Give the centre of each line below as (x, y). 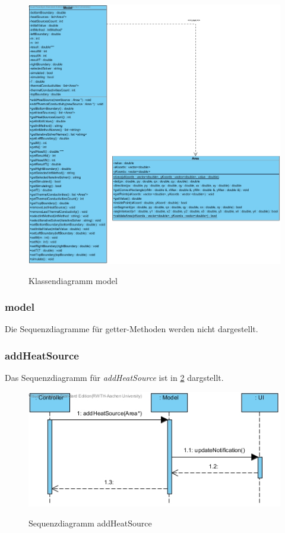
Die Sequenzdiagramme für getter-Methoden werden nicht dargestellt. (132, 329)
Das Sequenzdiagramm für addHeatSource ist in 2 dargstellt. (114, 378)
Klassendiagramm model (73, 280)
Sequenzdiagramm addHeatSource (90, 523)
